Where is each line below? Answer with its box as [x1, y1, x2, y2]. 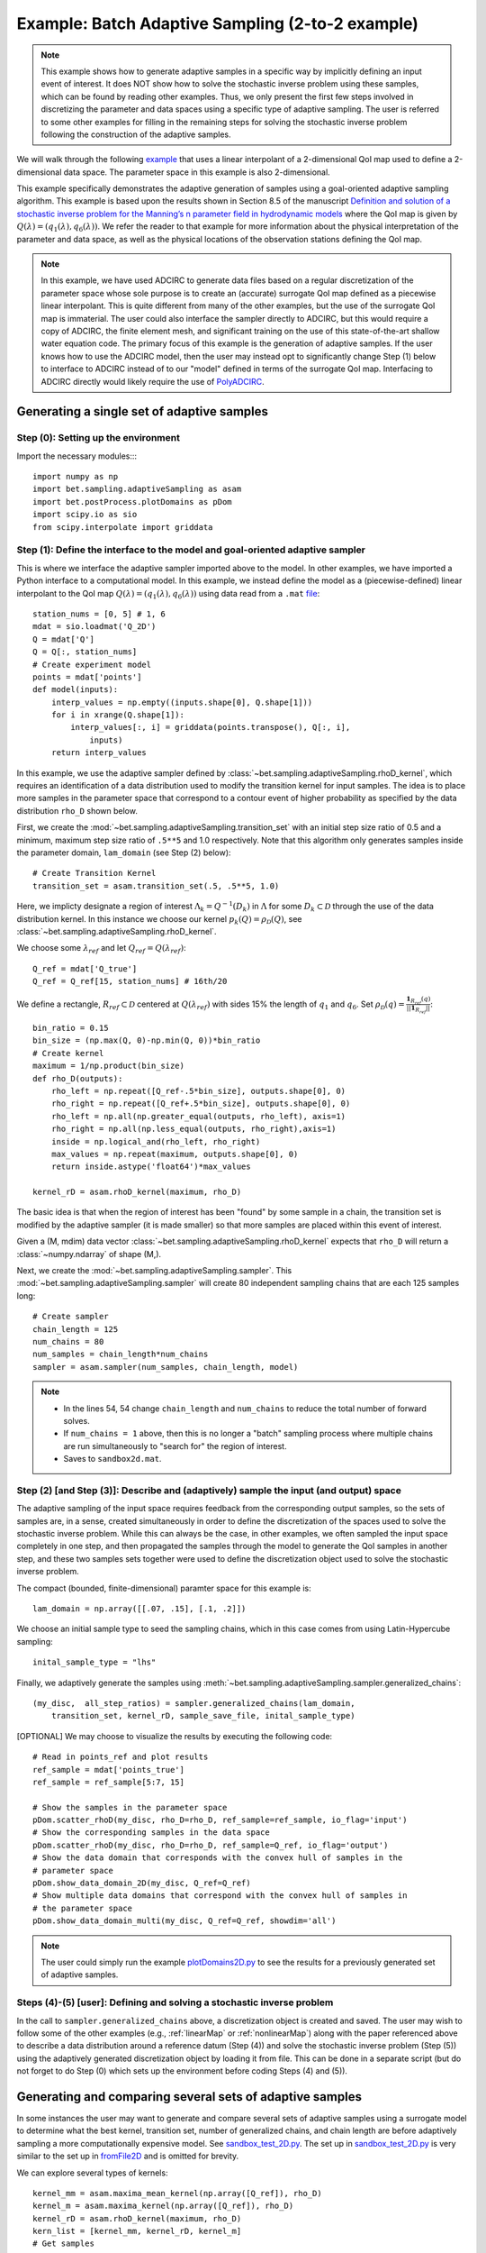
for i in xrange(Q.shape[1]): [50, 710, 184, 720]
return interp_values [50, 748, 148, 758]
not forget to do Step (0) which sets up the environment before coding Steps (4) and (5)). [16, 2066, 348, 2076]
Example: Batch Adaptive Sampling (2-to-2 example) [16, 14, 418, 33]
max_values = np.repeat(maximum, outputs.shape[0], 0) [50, 1149, 299, 1159]
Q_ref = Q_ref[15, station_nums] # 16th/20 [32, 976, 228, 987]
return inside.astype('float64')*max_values [50, 1162, 251, 1172]
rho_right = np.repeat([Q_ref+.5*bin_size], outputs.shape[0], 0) [50, 1099, 351, 1108]
